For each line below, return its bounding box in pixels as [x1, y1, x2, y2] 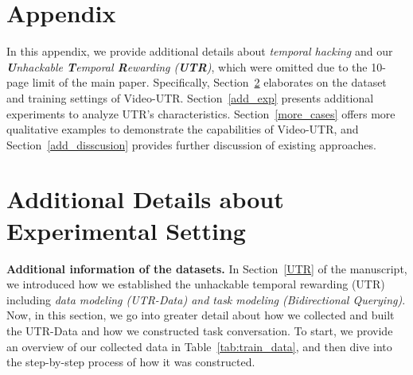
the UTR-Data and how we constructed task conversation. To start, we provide [6, 322, 393, 338]
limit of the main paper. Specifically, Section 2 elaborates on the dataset [32, 74, 387, 91]
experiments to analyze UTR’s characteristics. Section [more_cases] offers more [6, 105, 395, 122]
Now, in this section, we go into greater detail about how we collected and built [6, 307, 395, 323]
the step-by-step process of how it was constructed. [6, 354, 255, 370]
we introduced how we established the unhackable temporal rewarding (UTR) [6, 276, 385, 292]
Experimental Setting [6, 214, 246, 246]
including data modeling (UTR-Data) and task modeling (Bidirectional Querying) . [6, 291, 406, 307]
